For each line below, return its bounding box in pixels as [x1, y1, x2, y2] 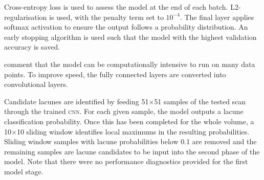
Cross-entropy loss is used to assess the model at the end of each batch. [4, 2, 228, 12]
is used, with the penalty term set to [49, 11, 164, 22]
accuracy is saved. [4, 41, 60, 52]
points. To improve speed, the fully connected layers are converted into [4, 69, 226, 79]
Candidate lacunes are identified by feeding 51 [4, 96, 149, 106]
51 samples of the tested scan [154, 96, 246, 106]
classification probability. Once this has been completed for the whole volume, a [4, 116, 254, 126]
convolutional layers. [4, 79, 68, 89]
